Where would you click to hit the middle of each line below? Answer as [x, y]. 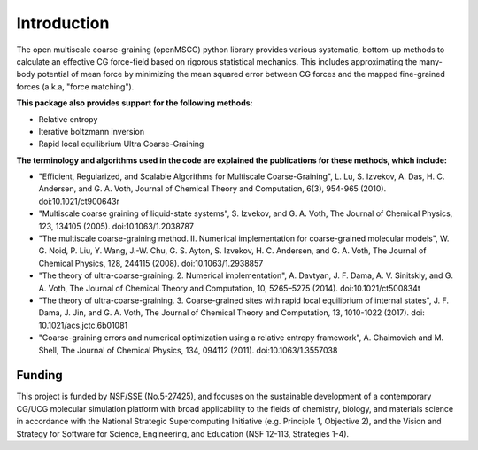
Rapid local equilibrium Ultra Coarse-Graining [121, 144]
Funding [40, 375]
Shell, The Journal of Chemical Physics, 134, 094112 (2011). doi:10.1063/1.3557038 [188, 350]
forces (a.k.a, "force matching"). [75, 86]
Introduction [63, 23]
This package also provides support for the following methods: [135, 103]
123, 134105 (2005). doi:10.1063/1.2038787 [116, 226]
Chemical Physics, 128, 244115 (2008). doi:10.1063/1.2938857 [151, 263]
